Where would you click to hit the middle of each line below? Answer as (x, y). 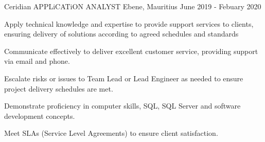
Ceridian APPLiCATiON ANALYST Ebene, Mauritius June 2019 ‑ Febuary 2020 (133, 6)
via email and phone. (37, 61)
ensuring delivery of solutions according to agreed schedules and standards (121, 34)
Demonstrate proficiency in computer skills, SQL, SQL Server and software (122, 106)
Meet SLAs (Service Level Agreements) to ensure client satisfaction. (111, 133)
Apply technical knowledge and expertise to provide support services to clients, (129, 23)
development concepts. (40, 116)
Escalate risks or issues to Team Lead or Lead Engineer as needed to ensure (124, 78)
